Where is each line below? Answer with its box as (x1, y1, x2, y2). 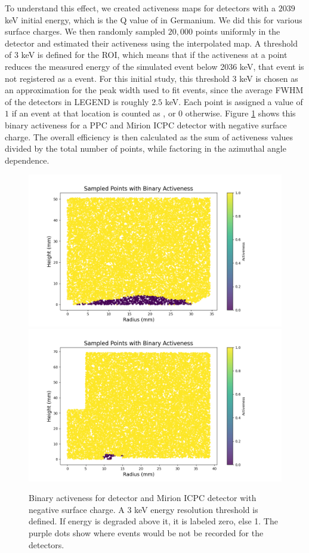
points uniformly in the (195, 25, 280, 38)
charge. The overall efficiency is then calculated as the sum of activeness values (5, 130, 293, 143)
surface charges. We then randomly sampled (5, 25, 166, 38)
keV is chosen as (239, 72, 298, 84)
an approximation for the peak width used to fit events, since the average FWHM (5, 84, 304, 96)
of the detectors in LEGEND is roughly (5, 95, 149, 107)
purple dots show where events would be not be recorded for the (29, 527, 264, 539)
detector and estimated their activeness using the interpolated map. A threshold (5, 36, 298, 49)
